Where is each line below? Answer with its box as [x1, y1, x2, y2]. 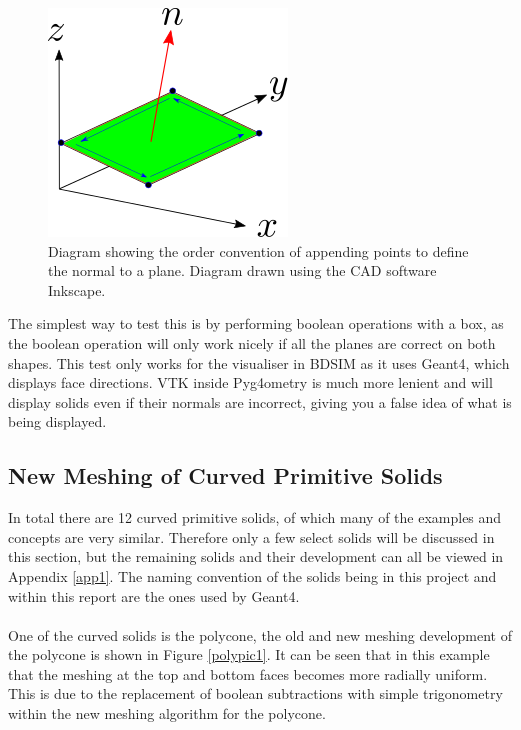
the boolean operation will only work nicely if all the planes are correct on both [8, 332, 496, 353]
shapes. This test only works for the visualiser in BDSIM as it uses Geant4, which [8, 352, 510, 373]
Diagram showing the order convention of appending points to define [48, 240, 469, 261]
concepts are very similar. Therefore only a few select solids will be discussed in [8, 526, 495, 547]
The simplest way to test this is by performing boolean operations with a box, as [8, 313, 504, 334]
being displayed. [8, 411, 107, 432]
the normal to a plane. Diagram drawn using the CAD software [48, 260, 437, 281]
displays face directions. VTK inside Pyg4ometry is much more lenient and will [8, 372, 493, 393]
